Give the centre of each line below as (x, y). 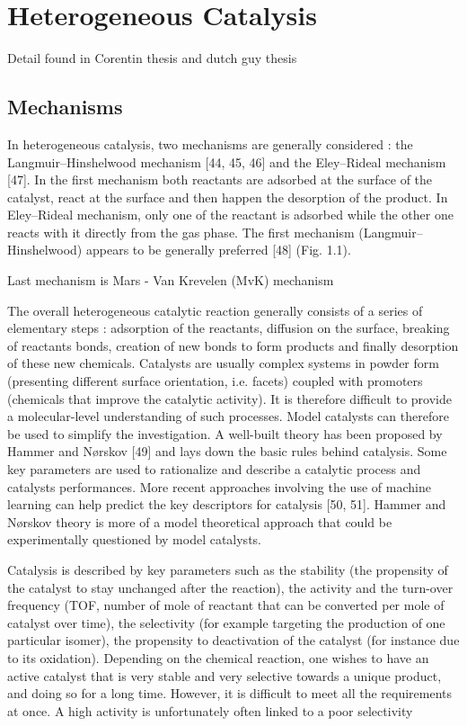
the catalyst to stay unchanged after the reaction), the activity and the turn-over (230, 587)
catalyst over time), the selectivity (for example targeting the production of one (226, 622)
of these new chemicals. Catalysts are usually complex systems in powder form (223, 363)
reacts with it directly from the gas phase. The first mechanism (181, 232)
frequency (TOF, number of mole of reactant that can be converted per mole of (226, 605)
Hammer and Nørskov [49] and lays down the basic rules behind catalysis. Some (227, 451)
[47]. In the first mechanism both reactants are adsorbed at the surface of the (220, 179)
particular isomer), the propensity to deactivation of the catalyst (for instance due (233, 640)
